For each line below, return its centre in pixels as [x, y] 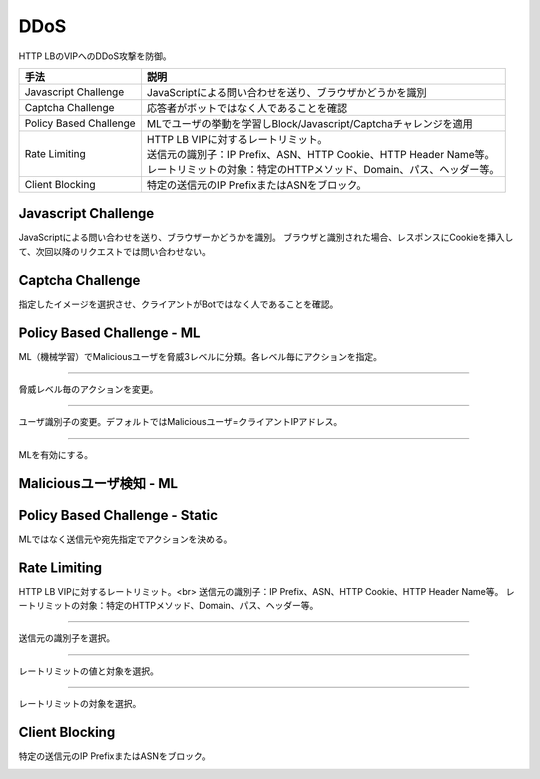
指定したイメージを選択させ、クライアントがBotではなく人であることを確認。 [178, 304]
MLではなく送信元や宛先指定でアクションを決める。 [125, 539]
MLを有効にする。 [56, 454]
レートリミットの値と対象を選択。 [88, 671]
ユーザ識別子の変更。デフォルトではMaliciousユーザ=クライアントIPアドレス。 [180, 422]
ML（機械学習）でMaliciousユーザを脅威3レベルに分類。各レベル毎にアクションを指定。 [200, 356]
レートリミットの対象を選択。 [80, 704]
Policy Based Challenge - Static [118, 515]
